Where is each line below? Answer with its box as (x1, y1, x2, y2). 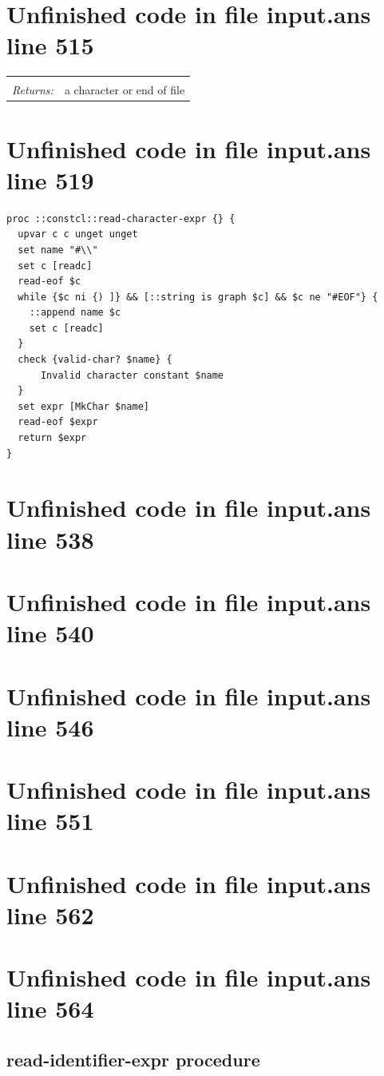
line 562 (6, 898, 94, 931)
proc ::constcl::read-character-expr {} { (6, 212, 236, 224)
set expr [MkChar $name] (18, 400, 149, 412)
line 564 (6, 992, 94, 1025)
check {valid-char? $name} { (18, 354, 172, 366)
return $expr (18, 432, 87, 444)
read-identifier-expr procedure (6, 1046, 260, 1071)
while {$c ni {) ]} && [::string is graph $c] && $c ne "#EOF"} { (18, 291, 378, 303)
